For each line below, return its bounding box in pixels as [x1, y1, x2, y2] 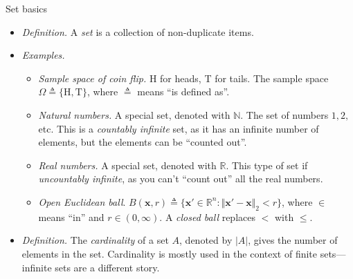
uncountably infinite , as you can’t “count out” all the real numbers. [38, 171, 323, 186]
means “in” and [38, 209, 105, 224]
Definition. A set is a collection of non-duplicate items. [21, 24, 254, 39]
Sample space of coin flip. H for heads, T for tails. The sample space [38, 70, 329, 85]
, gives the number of [248, 233, 338, 247]
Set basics [6, 1, 48, 15]
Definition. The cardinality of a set [21, 233, 169, 247]
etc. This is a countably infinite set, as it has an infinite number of [38, 121, 319, 135]
